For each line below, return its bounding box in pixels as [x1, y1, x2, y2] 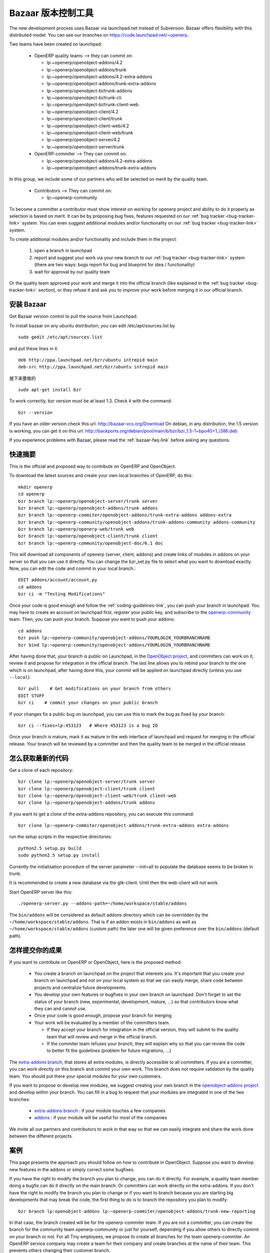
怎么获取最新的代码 [9, 754, 68, 762]
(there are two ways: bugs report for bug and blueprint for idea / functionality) [34, 262, 195, 268]
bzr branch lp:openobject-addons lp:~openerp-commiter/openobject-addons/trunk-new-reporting [18, 1208, 255, 1214]
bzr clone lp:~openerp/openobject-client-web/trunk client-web [18, 792, 176, 798]
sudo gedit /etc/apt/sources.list [18, 334, 102, 340]
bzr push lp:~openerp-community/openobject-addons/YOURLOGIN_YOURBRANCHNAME [18, 635, 211, 641]
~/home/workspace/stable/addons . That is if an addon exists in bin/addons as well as [9, 919, 196, 925]
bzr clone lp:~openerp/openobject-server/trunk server [18, 779, 155, 784]
